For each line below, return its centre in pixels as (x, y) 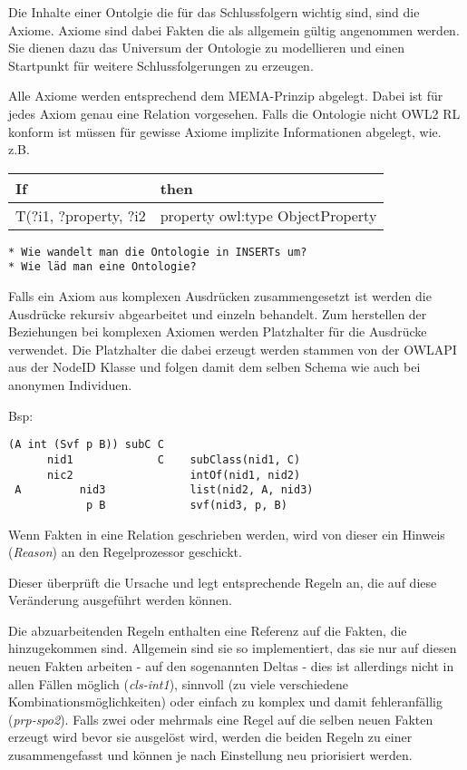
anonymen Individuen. (70, 385)
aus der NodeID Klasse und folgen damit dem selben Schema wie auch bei (214, 367)
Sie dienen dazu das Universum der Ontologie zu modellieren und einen (207, 48)
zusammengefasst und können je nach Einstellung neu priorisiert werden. (210, 755)
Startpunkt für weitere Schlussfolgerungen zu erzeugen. (161, 65)
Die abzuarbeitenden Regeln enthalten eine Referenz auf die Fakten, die (208, 630)
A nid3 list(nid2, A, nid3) (164, 490)
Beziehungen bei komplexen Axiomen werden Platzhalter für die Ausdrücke (218, 331)
